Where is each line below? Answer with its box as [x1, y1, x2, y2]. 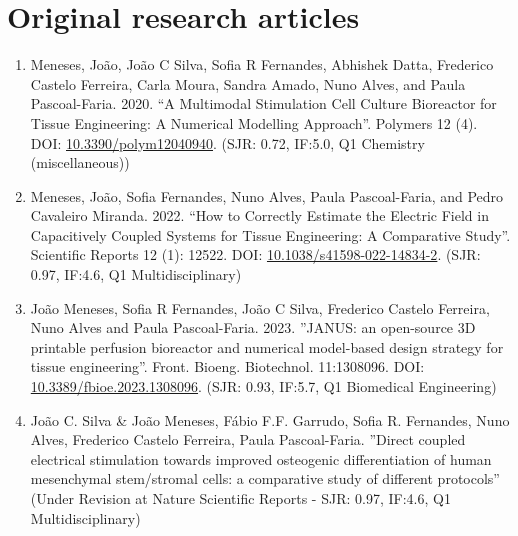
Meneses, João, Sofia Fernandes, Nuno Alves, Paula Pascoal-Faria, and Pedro [30, 185, 504, 206]
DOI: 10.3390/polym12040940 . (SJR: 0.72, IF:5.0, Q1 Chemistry [30, 132, 425, 153]
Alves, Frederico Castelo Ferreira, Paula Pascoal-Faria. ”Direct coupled [30, 429, 466, 450]
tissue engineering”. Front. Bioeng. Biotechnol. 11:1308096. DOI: [30, 356, 425, 377]
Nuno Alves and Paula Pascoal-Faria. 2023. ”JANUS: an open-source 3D [30, 317, 476, 338]
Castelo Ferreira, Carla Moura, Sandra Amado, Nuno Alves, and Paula [30, 73, 466, 94]
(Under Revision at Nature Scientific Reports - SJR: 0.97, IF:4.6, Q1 [30, 488, 451, 508]
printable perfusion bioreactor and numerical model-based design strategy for [30, 336, 504, 357]
